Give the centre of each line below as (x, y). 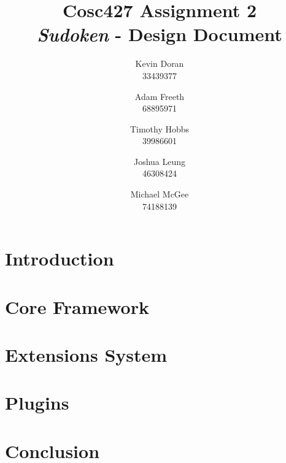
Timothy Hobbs (160, 128)
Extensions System (86, 354)
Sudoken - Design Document (160, 34)
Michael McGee (160, 194)
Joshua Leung (160, 161)
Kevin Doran (160, 63)
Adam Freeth (160, 96)
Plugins (37, 403)
